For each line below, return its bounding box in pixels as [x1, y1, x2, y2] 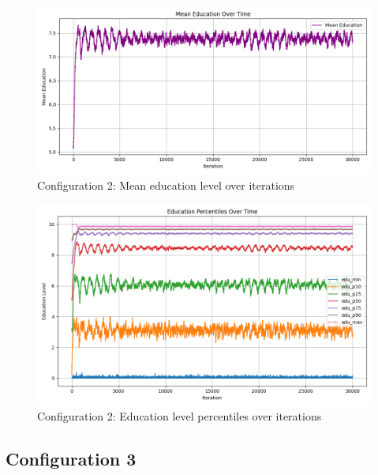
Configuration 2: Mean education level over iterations [37, 176, 295, 193]
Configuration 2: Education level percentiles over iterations [37, 408, 322, 424]
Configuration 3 [6, 447, 137, 471]
